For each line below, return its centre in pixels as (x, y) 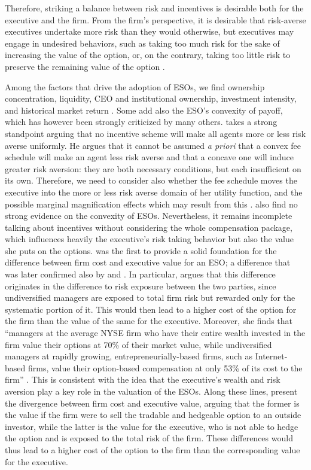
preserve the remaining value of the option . (85, 66)
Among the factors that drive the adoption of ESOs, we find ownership (135, 86)
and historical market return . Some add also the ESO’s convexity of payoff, (144, 110)
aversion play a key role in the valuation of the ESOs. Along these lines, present (151, 391)
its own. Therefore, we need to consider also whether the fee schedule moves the (151, 180)
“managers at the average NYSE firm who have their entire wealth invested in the (155, 333)
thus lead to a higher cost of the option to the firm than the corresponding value (153, 449)
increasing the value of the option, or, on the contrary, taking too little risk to (148, 55)
